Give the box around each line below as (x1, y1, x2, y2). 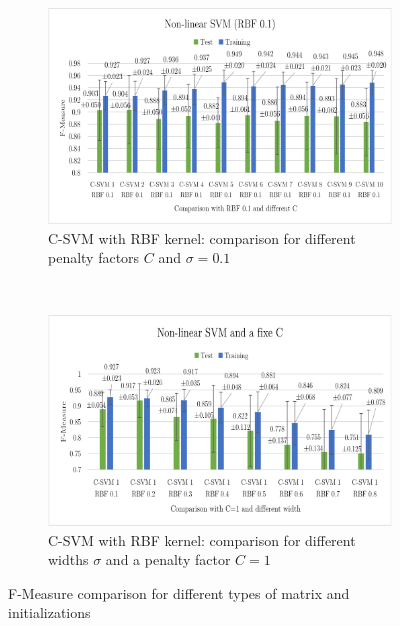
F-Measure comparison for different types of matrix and (8, 582, 350, 603)
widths (48, 549, 89, 570)
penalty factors (48, 247, 140, 268)
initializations (8, 602, 91, 623)
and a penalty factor (105, 549, 231, 570)
